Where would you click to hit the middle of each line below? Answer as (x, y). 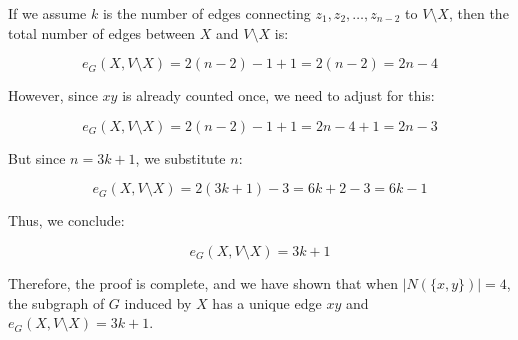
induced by (158, 302)
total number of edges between (102, 32)
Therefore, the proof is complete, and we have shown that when (203, 282)
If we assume (47, 13)
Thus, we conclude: (66, 220)
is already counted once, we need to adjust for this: (278, 95)
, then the (478, 13)
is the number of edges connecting (206, 13)
